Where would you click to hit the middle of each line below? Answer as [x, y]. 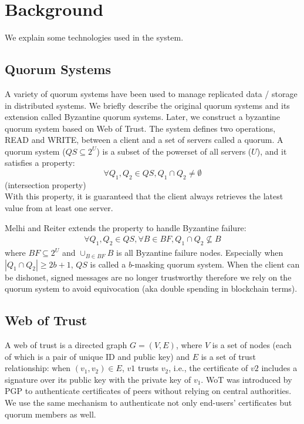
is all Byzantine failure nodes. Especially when [200, 253]
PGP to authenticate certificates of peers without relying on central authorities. [148, 391]
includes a [279, 368]
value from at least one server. [59, 208]
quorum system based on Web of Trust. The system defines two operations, [140, 128]
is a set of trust [228, 356]
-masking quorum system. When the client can [216, 264]
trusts [148, 368]
